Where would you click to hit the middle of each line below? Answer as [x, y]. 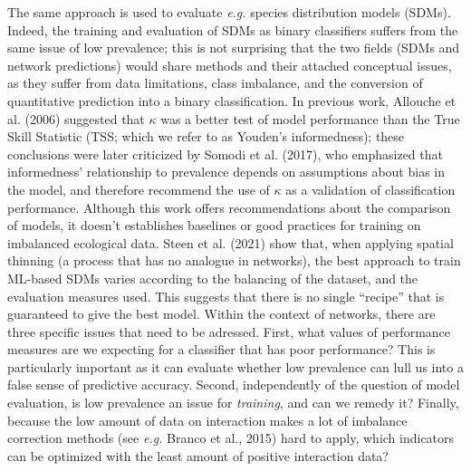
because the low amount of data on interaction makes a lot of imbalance [207, 420]
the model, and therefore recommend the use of [139, 189]
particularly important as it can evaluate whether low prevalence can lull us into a [235, 366]
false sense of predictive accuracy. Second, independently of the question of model [234, 384]
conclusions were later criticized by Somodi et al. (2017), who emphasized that [225, 154]
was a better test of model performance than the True [310, 118]
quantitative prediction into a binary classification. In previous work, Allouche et [232, 100]
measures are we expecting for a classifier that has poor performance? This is [221, 349]
